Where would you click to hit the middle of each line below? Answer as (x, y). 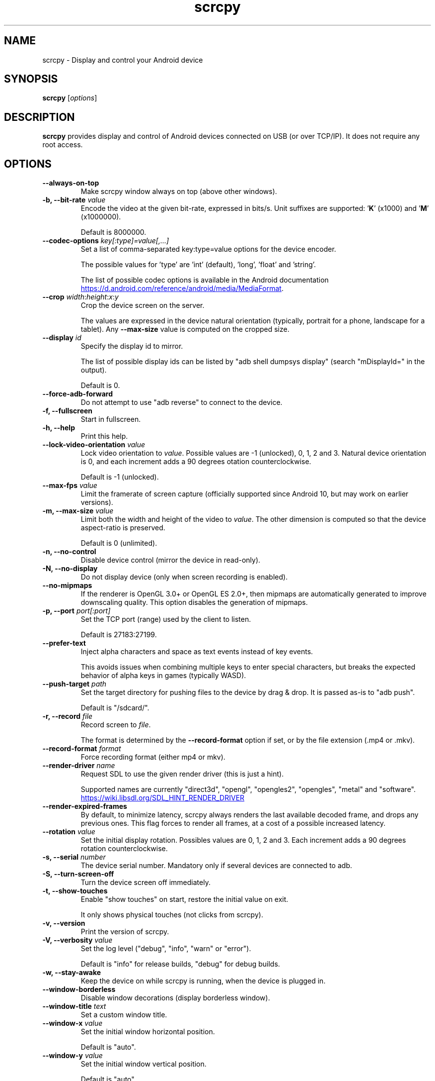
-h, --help (59, 428)
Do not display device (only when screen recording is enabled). (184, 577)
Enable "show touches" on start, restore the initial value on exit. (184, 899)
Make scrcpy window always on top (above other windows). (179, 192)
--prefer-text (64, 643)
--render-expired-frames (85, 806)
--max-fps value (70, 486)
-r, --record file (68, 716)
